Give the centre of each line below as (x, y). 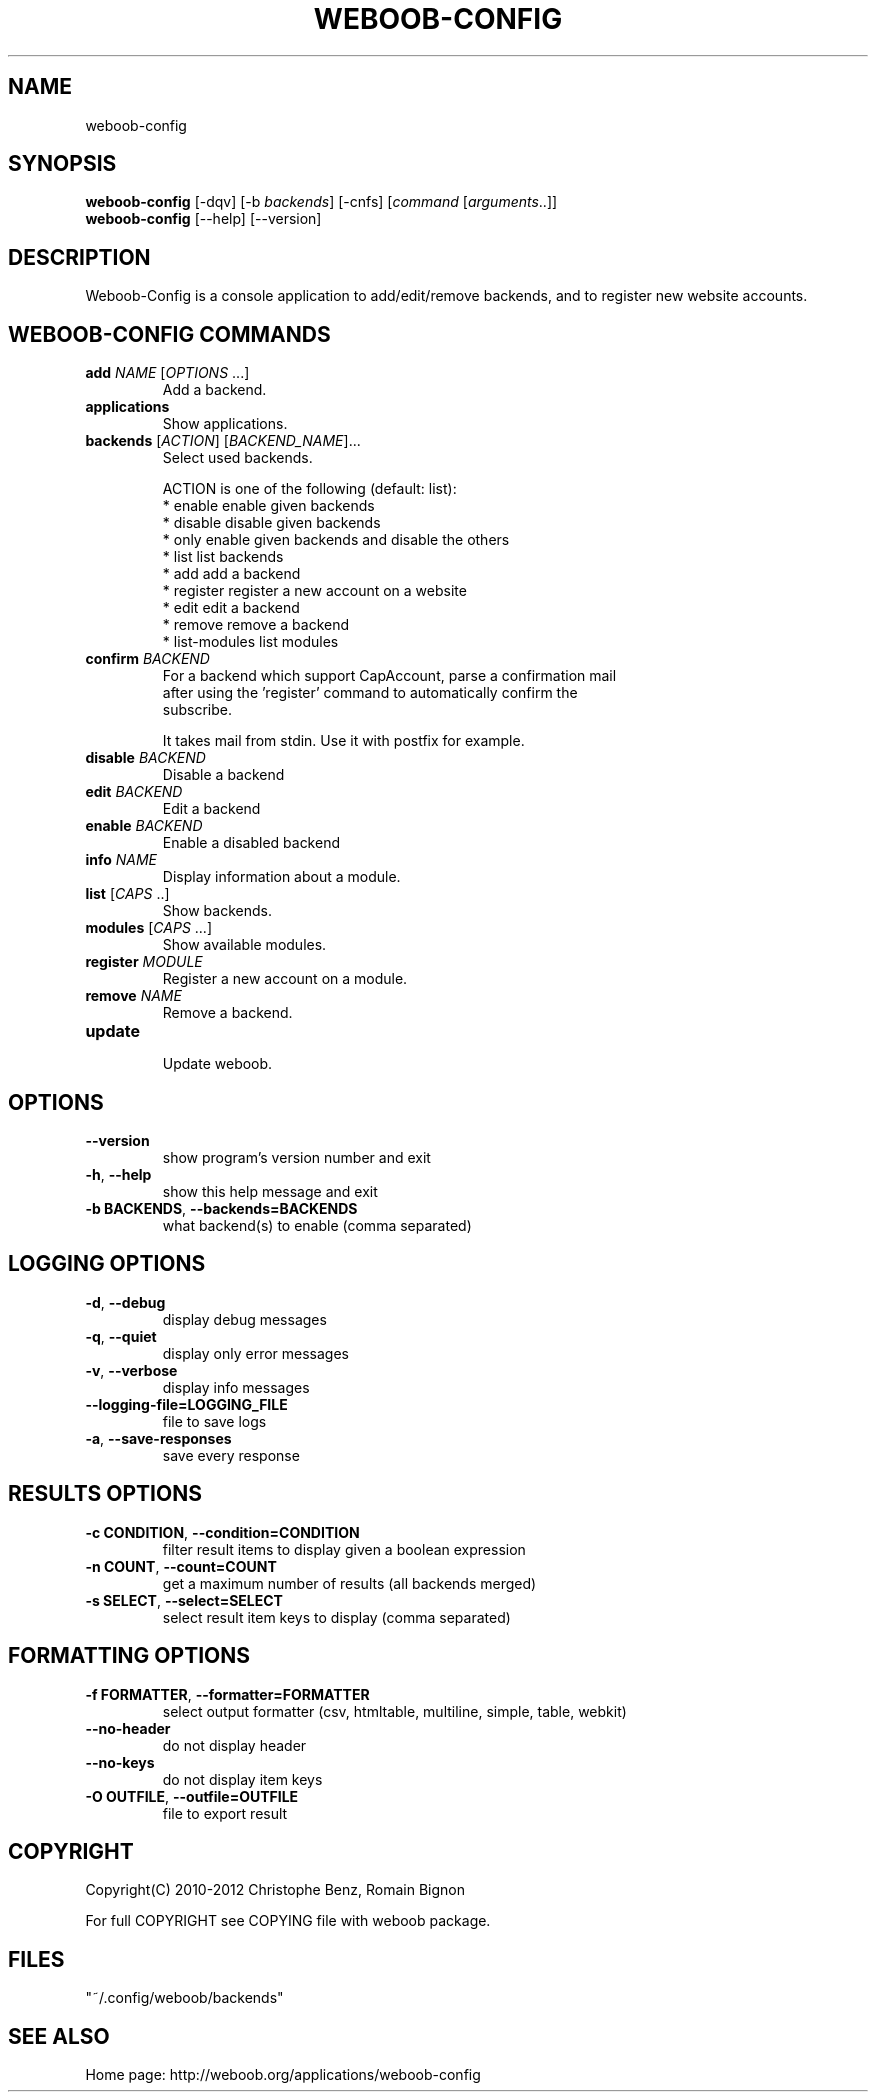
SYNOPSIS (62, 164)
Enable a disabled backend (251, 843)
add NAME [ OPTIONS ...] (167, 373)
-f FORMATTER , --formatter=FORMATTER (227, 1694)
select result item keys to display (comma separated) (336, 1617)
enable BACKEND (144, 826)
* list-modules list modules (250, 642)
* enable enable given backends (268, 506)
